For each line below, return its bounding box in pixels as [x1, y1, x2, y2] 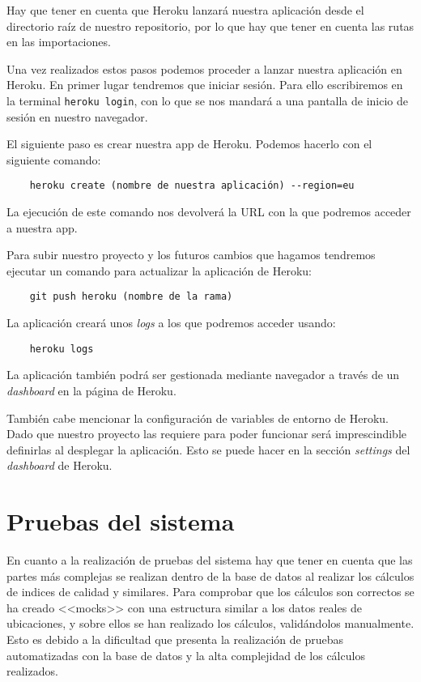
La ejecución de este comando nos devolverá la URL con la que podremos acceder [6, 203, 411, 220]
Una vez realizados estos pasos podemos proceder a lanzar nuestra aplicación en [6, 60, 402, 77]
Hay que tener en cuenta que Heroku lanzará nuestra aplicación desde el [6, 2, 364, 18]
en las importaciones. [6, 33, 111, 50]
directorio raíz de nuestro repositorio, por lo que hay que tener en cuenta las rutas [6, 17, 415, 34]
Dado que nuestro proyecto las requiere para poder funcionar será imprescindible [6, 425, 406, 442]
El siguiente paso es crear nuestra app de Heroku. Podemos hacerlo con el [6, 135, 372, 152]
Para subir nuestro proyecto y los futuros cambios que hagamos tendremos [6, 246, 376, 263]
